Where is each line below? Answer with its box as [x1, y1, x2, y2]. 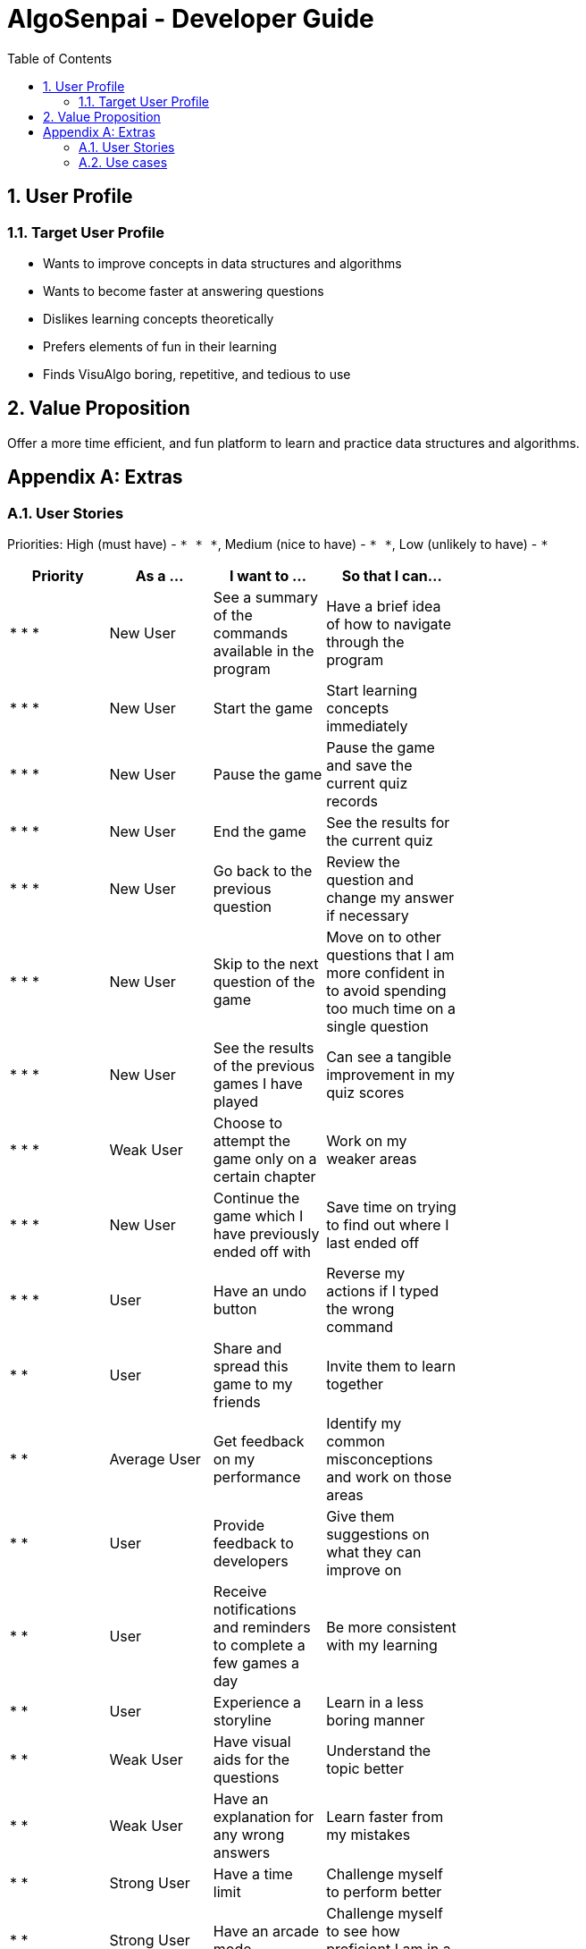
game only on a [213, 1150, 317, 1169]
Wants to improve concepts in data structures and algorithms [43, 255, 402, 271]
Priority [31, 567, 84, 586]
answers [213, 1844, 271, 1862]
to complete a [213, 1636, 306, 1655]
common [326, 1432, 385, 1451]
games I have [213, 1075, 303, 1093]
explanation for [213, 1808, 314, 1827]
